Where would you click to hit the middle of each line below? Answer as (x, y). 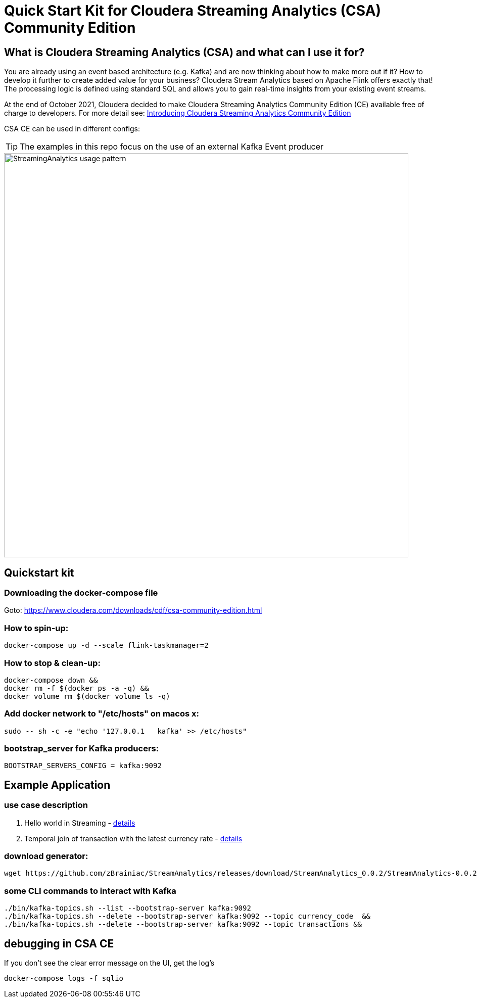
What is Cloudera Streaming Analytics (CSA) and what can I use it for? (184, 52)
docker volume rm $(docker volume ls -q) (87, 696)
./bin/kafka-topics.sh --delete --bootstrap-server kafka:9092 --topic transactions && (183, 924)
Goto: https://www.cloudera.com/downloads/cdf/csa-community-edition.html (133, 610)
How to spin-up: (36, 628)
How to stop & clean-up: (52, 663)
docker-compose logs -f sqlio (64, 978)
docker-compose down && (51, 680)
